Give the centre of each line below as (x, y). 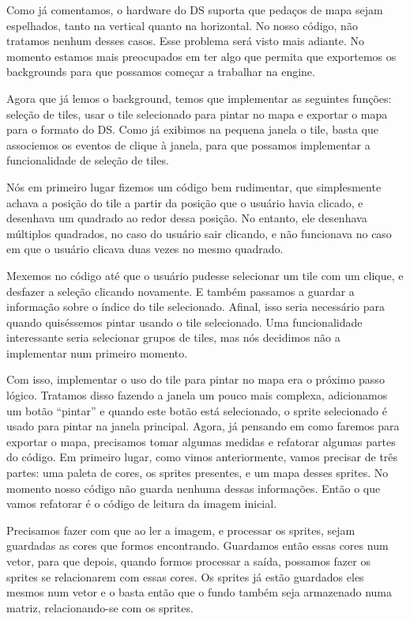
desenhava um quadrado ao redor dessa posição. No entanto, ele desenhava (187, 218)
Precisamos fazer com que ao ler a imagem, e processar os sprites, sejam (181, 530)
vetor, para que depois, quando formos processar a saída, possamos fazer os (188, 561)
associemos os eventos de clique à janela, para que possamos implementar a (188, 144)
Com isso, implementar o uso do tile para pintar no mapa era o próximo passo (196, 379)
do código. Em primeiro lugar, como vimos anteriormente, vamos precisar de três (202, 457)
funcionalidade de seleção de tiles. (88, 160)
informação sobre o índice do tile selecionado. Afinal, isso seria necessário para (196, 307)
